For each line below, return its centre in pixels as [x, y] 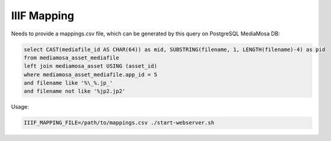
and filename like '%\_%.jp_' [68, 83]
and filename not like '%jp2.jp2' [75, 91]
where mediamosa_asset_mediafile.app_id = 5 [91, 74]
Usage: [20, 107]
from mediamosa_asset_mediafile [72, 58]
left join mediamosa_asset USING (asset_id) [91, 66]
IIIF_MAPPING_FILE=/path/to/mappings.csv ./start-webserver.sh [119, 123]
